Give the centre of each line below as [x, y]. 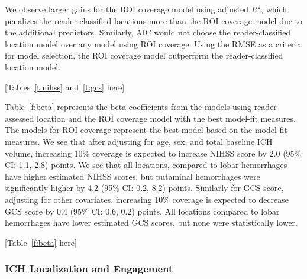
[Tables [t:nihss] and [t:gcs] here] [65, 87]
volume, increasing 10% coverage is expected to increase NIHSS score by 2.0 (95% [153, 153]
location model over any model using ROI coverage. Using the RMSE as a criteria [153, 43]
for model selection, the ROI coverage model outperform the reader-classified [144, 55]
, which [274, 9]
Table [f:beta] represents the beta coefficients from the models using [128, 107]
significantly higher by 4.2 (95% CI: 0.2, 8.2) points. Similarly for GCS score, [144, 188]
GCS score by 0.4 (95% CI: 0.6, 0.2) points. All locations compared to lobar [142, 211]
